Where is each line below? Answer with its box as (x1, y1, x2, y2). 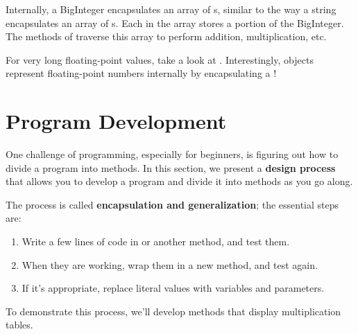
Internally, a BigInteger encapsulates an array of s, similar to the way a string (6, 2, 336, 16)
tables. (6, 317, 33, 332)
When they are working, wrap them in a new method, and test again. (22, 257, 318, 272)
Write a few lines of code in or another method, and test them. (22, 234, 290, 249)
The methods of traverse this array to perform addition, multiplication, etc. (6, 29, 327, 44)
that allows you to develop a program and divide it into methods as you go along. (6, 174, 353, 188)
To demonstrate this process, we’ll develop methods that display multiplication (6, 304, 341, 318)
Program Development (6, 107, 227, 135)
